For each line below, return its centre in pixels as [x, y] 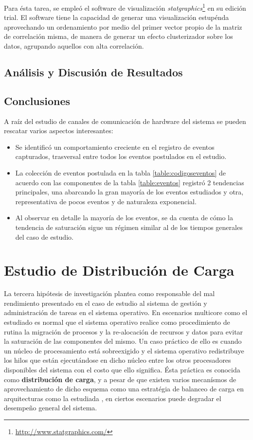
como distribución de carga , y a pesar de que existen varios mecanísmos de [120, 379]
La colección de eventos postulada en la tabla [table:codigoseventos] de [120, 172]
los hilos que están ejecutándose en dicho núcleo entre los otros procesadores [117, 360]
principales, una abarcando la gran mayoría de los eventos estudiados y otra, [129, 192]
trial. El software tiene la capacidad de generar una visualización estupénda [117, 17]
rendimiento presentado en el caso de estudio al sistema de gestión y [106, 303]
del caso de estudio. [44, 237]
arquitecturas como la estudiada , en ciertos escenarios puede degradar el [113, 398]
